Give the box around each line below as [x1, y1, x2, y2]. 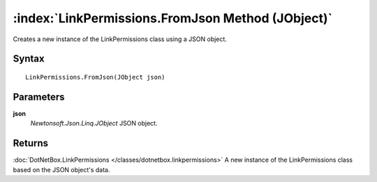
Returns [13, 137, 49, 149]
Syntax [13, 53, 45, 65]
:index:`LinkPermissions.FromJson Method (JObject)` [13, 10, 333, 26]
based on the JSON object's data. [13, 165, 110, 174]
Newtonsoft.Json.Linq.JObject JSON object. [30, 119, 158, 128]
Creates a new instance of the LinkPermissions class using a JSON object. [13, 35, 227, 43]
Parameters [13, 91, 65, 103]
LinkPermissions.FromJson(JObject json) [25, 73, 165, 81]
